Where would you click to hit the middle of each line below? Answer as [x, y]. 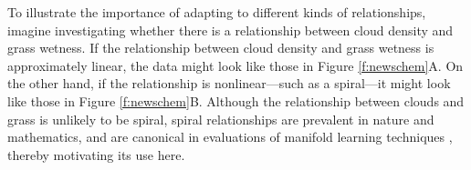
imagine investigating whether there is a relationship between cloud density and [230, 30]
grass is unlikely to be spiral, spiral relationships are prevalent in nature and [221, 119]
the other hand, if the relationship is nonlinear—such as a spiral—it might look [229, 83]
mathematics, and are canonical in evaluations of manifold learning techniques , [230, 137]
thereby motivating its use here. [96, 154]
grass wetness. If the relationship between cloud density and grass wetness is [221, 48]
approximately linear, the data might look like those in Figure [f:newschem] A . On [235, 65]
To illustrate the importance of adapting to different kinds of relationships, [217, 12]
